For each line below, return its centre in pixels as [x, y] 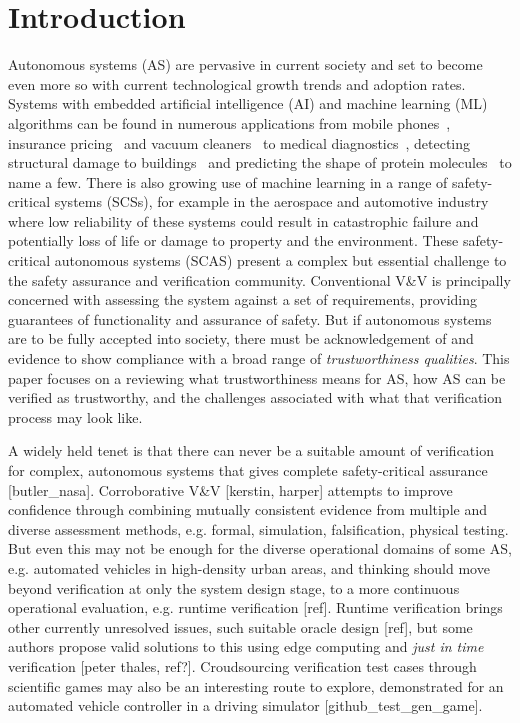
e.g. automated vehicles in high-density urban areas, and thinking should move [249, 567]
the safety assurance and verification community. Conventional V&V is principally [259, 279]
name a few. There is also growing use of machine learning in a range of [228, 181]
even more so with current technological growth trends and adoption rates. [237, 83]
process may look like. [75, 416]
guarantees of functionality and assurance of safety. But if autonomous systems [250, 318]
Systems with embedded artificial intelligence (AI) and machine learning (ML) [248, 103]
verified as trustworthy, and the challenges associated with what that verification [255, 397]
